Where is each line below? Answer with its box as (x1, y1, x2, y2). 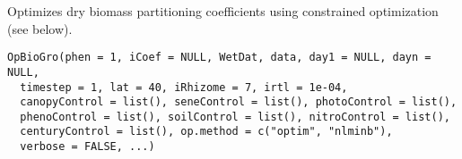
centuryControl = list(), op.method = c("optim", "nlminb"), (20, 125, 393, 138)
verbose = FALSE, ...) (20, 140, 155, 154)
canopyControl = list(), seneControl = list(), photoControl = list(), (20, 96, 458, 109)
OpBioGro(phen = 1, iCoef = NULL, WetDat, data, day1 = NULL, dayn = (7, 51, 431, 64)
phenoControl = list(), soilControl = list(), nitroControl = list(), (20, 110, 450, 123)
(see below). (7, 19, 73, 38)
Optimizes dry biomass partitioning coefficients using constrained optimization (7, 2, 439, 20)
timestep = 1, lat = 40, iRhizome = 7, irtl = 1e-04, (20, 80, 348, 94)
